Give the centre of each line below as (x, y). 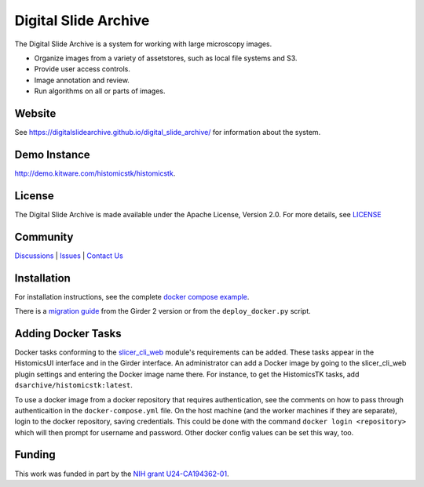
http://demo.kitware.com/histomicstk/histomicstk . (95, 173)
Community (44, 236)
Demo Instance (52, 154)
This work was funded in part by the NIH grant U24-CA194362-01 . (122, 474)
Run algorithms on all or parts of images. (100, 91)
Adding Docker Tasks (68, 333)
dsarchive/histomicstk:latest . (74, 385)
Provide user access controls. (82, 69)
